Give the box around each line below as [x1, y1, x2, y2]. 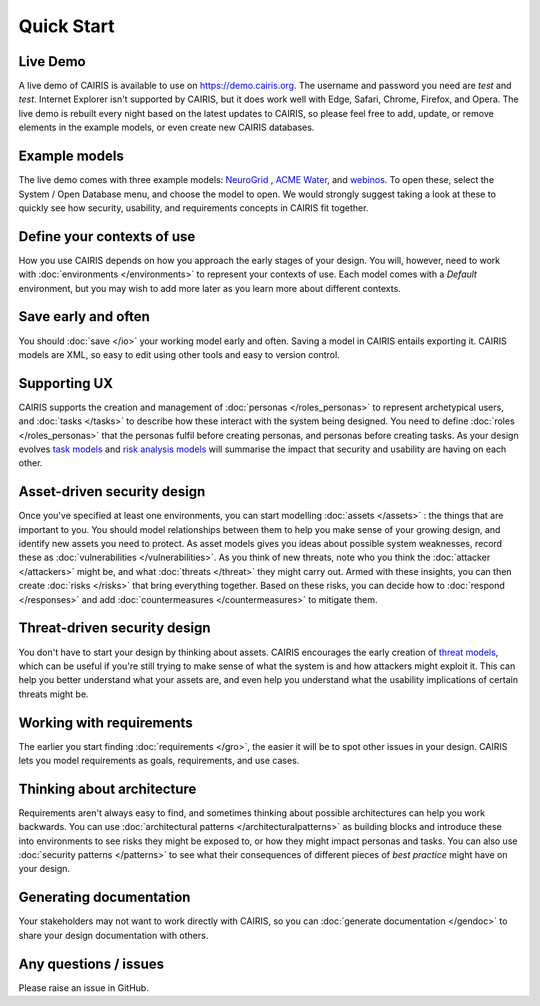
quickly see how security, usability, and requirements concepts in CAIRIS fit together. [18, 201, 369, 214]
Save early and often [18, 308, 150, 325]
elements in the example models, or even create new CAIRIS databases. [18, 121, 315, 134]
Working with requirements [18, 714, 194, 731]
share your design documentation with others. [18, 929, 209, 941]
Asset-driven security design [18, 483, 206, 500]
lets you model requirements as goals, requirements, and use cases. [18, 755, 300, 766]
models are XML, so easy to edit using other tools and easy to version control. [18, 348, 340, 360]
